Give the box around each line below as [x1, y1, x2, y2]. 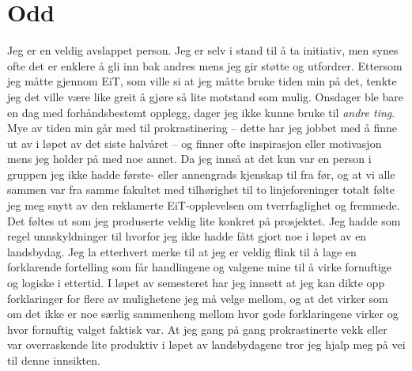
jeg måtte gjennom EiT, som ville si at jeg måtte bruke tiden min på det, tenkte [7, 73, 397, 89]
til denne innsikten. [7, 352, 100, 368]
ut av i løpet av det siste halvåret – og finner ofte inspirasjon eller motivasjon [7, 134, 382, 151]
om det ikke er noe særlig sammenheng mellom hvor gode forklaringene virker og [7, 305, 399, 322]
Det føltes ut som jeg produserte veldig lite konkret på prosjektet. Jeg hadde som [7, 212, 401, 229]
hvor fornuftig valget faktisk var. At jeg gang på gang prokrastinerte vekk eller [7, 320, 387, 337]
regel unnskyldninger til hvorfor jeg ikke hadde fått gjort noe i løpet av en [7, 228, 367, 244]
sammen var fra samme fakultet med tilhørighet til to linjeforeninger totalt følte [7, 181, 395, 198]
